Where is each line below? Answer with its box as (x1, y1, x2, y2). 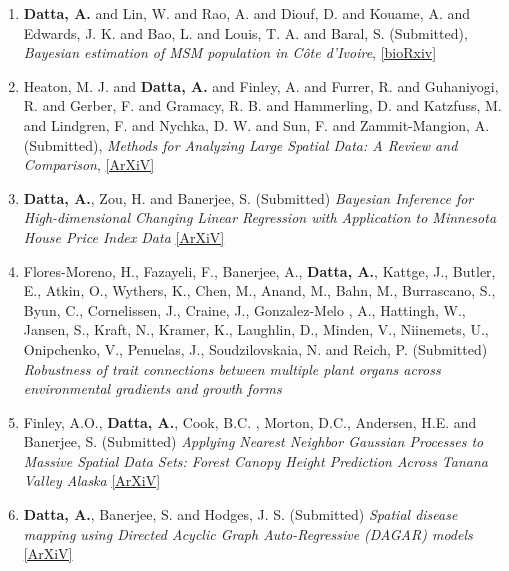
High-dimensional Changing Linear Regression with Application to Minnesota (23, 207, 497, 228)
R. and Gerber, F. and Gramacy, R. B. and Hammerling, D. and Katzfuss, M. (23, 95, 502, 116)
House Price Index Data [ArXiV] (23, 226, 225, 247)
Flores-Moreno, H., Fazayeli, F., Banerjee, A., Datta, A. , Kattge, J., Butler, (23, 260, 496, 281)
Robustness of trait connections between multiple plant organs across (23, 358, 441, 379)
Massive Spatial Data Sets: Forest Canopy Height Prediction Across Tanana (23, 450, 489, 471)
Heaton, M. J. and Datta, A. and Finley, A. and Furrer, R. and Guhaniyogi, (23, 75, 499, 96)
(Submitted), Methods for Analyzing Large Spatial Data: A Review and (23, 134, 458, 155)
